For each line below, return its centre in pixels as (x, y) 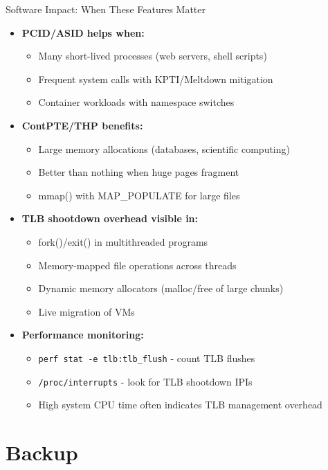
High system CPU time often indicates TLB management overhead (180, 405)
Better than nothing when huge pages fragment (139, 172)
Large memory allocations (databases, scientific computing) (164, 148)
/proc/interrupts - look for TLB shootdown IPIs (145, 381)
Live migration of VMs (86, 311)
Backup (42, 452)
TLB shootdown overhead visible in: (110, 218)
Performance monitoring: (83, 335)
